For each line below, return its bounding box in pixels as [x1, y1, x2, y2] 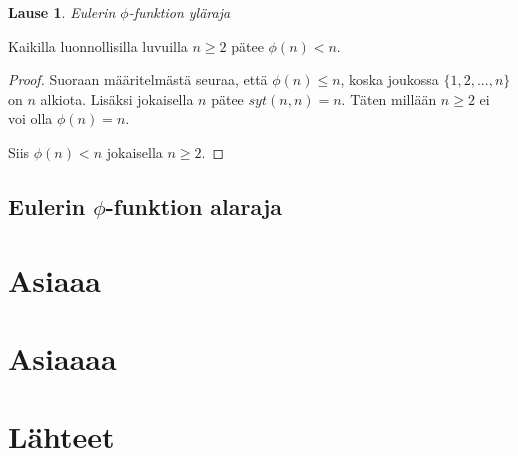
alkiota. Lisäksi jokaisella [40, 88, 194, 109]
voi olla [8, 108, 53, 129]
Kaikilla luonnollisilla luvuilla [8, 35, 188, 56]
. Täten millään [341, 88, 437, 109]
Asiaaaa [8, 337, 117, 378]
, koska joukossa [340, 69, 439, 90]
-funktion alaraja [105, 190, 282, 221]
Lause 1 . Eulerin [8, 2, 116, 22]
